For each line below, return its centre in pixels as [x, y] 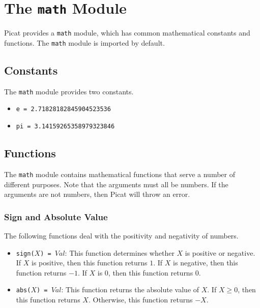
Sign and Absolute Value [56, 216]
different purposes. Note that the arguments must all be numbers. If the [116, 184]
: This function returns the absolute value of [130, 289]
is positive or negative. [220, 252]
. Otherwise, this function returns [140, 300]
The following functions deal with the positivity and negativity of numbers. [121, 235]
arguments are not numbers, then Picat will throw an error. [97, 194]
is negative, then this [206, 263]
